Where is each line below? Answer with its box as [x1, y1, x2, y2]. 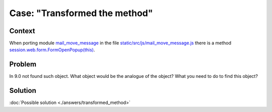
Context [9, 27, 35, 35]
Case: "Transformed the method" [9, 8, 153, 19]
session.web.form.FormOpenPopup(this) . [9, 47, 95, 53]
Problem [9, 60, 37, 69]
